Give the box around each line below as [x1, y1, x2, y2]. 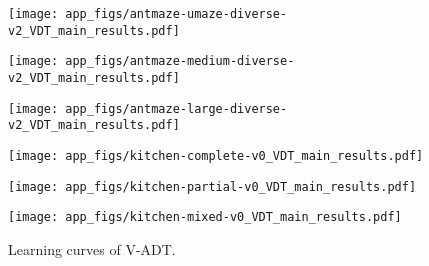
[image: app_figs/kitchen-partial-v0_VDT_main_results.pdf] [8, 179, 417, 194]
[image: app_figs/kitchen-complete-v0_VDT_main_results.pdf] [8, 148, 424, 163]
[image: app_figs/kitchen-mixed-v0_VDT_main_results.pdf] [8, 210, 402, 225]
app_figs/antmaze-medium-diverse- [65, 54, 295, 69]
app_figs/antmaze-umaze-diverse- [65, 7, 288, 21]
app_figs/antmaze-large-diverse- [65, 101, 288, 116]
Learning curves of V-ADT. [8, 238, 176, 259]
